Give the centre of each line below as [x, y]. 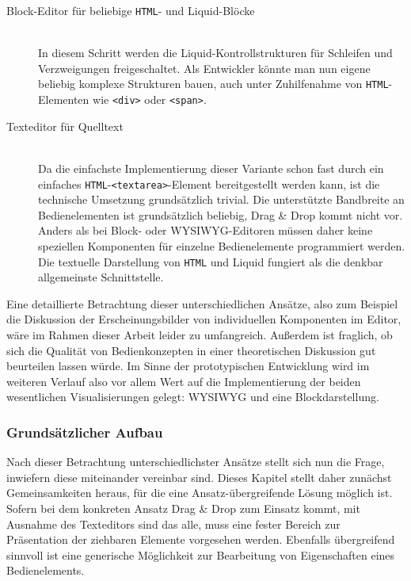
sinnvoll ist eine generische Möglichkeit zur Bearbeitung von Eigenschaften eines [201, 554]
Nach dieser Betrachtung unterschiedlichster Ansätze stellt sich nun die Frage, [196, 462]
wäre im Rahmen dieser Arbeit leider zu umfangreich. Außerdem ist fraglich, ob [200, 334]
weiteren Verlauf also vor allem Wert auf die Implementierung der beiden [184, 381]
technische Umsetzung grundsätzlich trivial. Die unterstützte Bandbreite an [221, 199]
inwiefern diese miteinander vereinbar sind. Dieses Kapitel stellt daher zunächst [199, 477]
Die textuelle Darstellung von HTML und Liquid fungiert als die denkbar [211, 261]
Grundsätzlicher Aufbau [85, 432]
